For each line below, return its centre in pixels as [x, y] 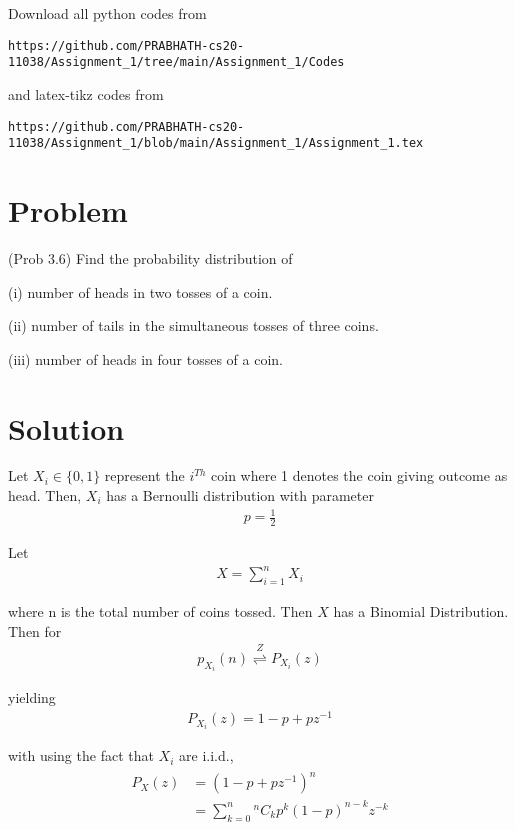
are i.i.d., [206, 755]
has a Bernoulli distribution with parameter [240, 495]
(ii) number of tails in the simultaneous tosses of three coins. [193, 325]
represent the [144, 475]
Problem [68, 210]
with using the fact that [81, 755]
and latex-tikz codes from [86, 93]
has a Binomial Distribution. [421, 610]
